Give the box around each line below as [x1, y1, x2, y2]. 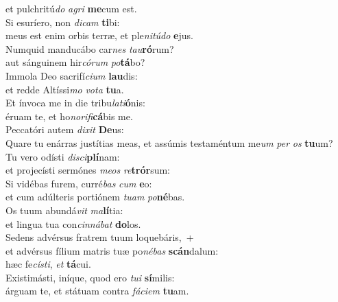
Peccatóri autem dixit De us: [5, 122, 124, 137]
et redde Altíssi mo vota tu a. [5, 82, 124, 96]
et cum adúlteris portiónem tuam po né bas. [5, 189, 185, 204]
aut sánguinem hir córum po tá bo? [5, 55, 145, 69]
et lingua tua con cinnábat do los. [5, 216, 141, 231]
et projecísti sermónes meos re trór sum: [5, 163, 170, 177]
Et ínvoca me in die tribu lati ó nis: [5, 95, 145, 110]
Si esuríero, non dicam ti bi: [5, 14, 120, 29]
